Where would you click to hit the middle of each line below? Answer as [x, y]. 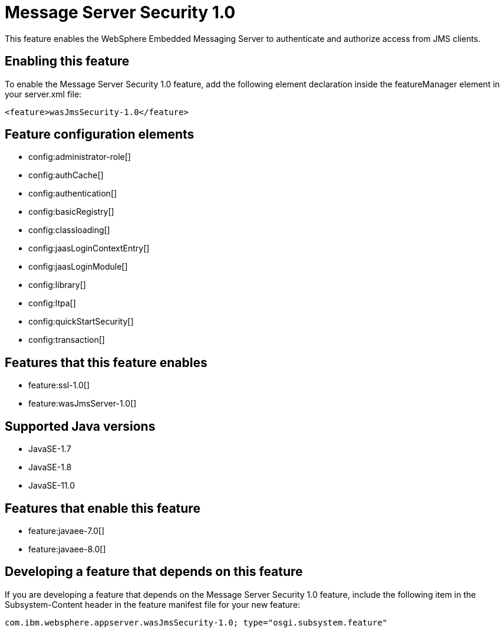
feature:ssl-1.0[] [59, 385]
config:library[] [57, 285]
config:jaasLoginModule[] [78, 267]
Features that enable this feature [103, 508]
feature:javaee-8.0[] [67, 549]
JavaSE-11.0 [52, 486]
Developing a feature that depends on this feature [154, 572]
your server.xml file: [43, 94]
